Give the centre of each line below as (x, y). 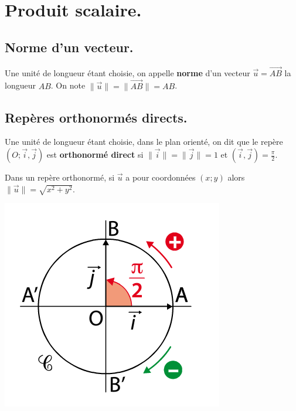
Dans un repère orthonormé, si (60, 177)
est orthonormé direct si (95, 154)
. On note (68, 85)
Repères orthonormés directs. (96, 117)
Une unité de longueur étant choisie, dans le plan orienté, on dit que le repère (144, 142)
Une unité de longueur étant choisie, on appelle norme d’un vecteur (127, 72)
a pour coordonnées (161, 177)
